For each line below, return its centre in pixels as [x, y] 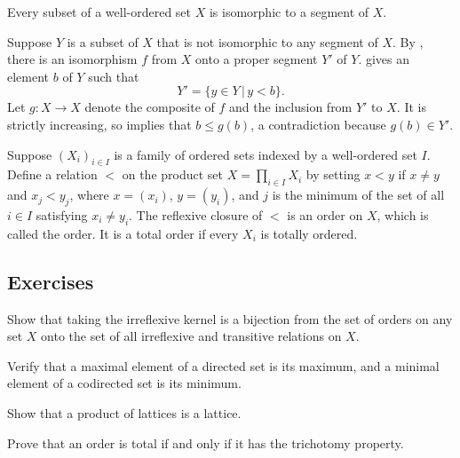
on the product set [173, 174]
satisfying [62, 214]
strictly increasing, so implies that [99, 124]
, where [89, 195]
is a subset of [103, 41]
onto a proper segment [257, 59]
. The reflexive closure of [196, 214]
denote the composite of [150, 107]
